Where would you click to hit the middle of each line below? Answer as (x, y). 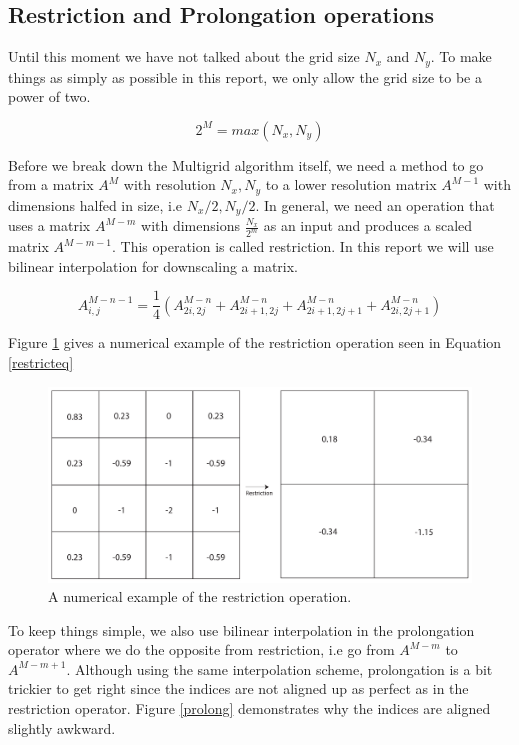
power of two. (49, 96)
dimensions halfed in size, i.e (95, 204)
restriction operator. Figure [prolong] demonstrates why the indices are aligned (249, 708)
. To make (461, 56)
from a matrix (51, 184)
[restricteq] (41, 362)
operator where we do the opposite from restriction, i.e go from (201, 649)
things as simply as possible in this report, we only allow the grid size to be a (245, 76)
